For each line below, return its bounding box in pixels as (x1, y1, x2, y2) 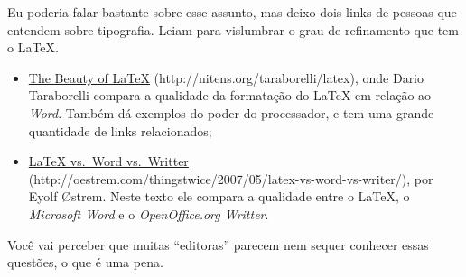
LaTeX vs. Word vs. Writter (28, 152, 189, 171)
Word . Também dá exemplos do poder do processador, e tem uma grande (28, 103, 434, 122)
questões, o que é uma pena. (7, 253, 163, 272)
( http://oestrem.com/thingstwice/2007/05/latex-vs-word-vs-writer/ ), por (28, 169, 433, 188)
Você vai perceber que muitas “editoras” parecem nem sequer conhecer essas (7, 235, 429, 254)
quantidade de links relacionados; (28, 121, 212, 140)
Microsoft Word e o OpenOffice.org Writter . (28, 204, 269, 223)
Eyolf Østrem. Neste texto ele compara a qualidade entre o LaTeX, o (28, 187, 410, 206)
